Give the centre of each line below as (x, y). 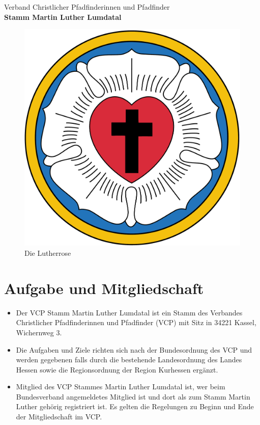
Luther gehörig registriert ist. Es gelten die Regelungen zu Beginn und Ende (135, 406)
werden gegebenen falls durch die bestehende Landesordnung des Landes (129, 360)
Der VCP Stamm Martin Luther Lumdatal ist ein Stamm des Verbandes (129, 312)
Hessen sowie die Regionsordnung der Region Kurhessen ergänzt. (117, 369)
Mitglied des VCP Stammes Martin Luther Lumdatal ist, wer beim (121, 387)
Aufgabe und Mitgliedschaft (104, 288)
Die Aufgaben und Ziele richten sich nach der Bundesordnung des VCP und (134, 349)
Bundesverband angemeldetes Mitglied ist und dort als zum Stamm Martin (133, 396)
